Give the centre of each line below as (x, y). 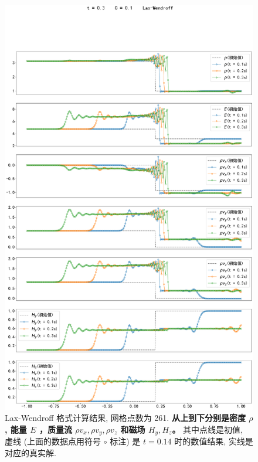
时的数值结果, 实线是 (214, 441)
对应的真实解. (30, 452)
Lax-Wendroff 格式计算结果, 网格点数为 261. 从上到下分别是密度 (125, 418)
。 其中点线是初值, (207, 429)
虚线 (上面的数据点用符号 (53, 441)
